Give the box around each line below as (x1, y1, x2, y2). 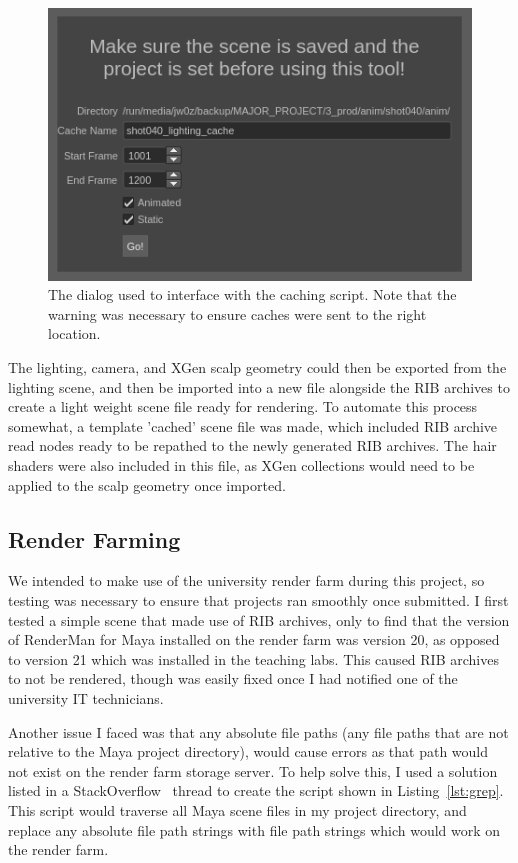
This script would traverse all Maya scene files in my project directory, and (8, 799, 467, 820)
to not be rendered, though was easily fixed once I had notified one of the (8, 668, 458, 689)
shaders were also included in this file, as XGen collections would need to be (8, 455, 475, 476)
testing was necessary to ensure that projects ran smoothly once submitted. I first (8, 590, 509, 611)
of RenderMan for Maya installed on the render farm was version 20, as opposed (8, 629, 500, 650)
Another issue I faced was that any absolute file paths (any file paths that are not (8, 721, 509, 742)
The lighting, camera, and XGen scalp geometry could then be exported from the (8, 357, 507, 378)
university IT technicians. (8, 688, 164, 708)
